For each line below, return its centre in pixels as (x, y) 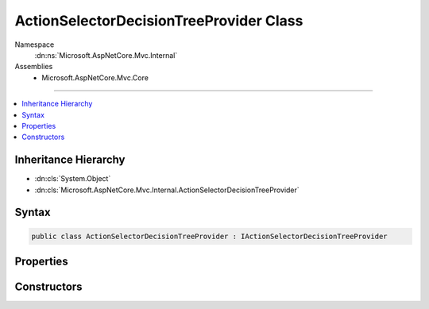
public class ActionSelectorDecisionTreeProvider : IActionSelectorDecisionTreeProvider (210, 236)
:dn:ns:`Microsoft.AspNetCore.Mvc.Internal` (106, 55)
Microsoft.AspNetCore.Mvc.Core (95, 77)
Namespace (35, 44)
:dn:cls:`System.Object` (73, 179)
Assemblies (34, 67)
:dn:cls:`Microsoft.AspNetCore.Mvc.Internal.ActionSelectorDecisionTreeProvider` (167, 190)
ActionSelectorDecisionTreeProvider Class (159, 21)
